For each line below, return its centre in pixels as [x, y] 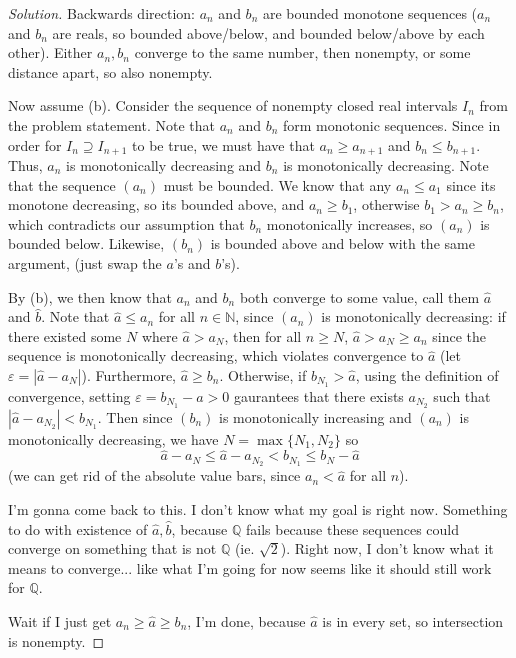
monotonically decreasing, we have [113, 438]
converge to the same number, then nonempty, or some [302, 52]
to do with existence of [78, 528]
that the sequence [62, 184]
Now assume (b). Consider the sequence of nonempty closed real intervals [233, 105]
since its [471, 184]
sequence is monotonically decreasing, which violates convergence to [216, 355]
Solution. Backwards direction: [101, 13]
